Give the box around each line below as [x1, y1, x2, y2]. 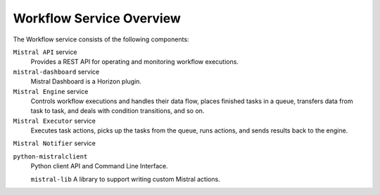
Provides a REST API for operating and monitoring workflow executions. [30, 58, 239, 66]
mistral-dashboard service [13, 67, 100, 76]
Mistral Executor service [13, 116, 96, 125]
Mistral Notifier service [13, 139, 96, 147]
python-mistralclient [13, 152, 88, 161]
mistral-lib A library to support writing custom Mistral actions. [30, 175, 221, 183]
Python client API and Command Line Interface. [30, 162, 168, 170]
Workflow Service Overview [13, 11, 181, 26]
